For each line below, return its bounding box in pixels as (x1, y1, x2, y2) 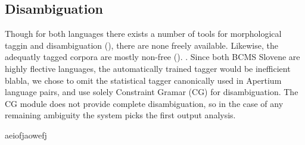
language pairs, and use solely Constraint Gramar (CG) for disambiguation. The (5, 86, 298, 98)
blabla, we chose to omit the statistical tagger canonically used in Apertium (5, 74, 282, 86)
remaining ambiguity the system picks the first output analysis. (5, 109, 236, 121)
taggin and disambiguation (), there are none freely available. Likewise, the (5, 39, 278, 51)
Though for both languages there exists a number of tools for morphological (5, 27, 282, 40)
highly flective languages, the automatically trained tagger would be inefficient (5, 62, 291, 74)
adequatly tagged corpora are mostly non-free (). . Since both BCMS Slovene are (5, 51, 300, 63)
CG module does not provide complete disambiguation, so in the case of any (5, 97, 284, 109)
